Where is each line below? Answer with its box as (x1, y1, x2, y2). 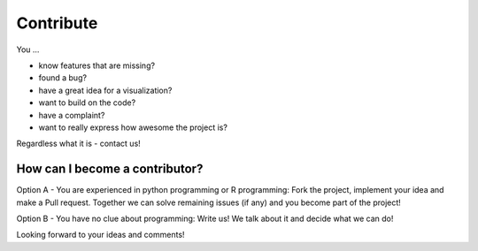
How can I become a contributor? (16, 162, 204, 177)
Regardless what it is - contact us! (16, 138, 141, 149)
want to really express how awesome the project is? (38, 122, 227, 133)
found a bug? (38, 72, 88, 83)
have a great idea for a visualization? (38, 85, 173, 95)
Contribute (16, 13, 98, 33)
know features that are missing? (38, 60, 155, 71)
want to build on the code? (38, 97, 136, 108)
